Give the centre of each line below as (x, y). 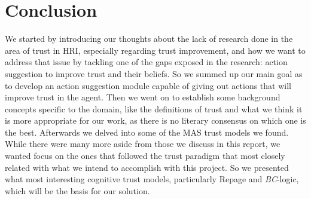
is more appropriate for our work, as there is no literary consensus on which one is (155, 120)
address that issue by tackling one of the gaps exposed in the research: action (146, 62)
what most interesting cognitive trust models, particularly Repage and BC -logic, (152, 179)
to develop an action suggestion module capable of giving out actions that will (148, 85)
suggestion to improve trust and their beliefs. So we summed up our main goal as (154, 73)
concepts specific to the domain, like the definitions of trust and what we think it (154, 108)
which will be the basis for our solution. (77, 190)
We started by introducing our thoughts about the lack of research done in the (149, 39)
